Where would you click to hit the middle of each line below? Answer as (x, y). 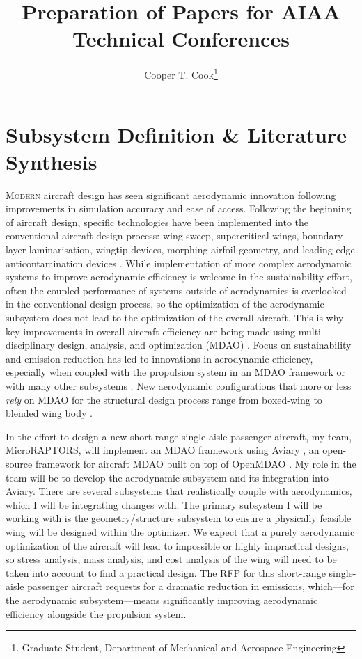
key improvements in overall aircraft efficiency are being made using (151, 331)
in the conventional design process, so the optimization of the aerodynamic (165, 304)
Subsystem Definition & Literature (176, 134)
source (19, 463)
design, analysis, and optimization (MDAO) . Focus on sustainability (205, 345)
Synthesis (52, 161)
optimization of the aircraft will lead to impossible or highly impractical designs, (177, 545)
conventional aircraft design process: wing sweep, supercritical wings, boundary (174, 236)
